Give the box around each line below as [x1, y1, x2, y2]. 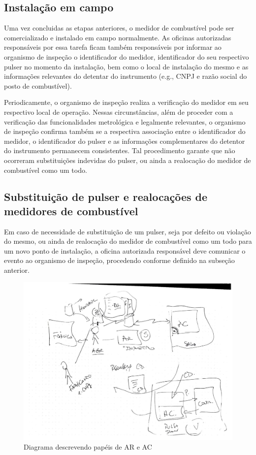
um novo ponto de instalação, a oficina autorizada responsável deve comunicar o [4, 245, 246, 256]
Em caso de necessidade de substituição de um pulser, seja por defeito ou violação [4, 226, 251, 236]
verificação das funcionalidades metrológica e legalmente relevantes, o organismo [4, 116, 246, 127]
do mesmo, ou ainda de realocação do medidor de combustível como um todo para [4, 236, 252, 246]
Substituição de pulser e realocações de [4, 189, 208, 204]
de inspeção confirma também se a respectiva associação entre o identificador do [4, 126, 246, 136]
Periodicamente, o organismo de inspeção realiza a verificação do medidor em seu [4, 97, 249, 107]
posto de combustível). [4, 80, 72, 91]
